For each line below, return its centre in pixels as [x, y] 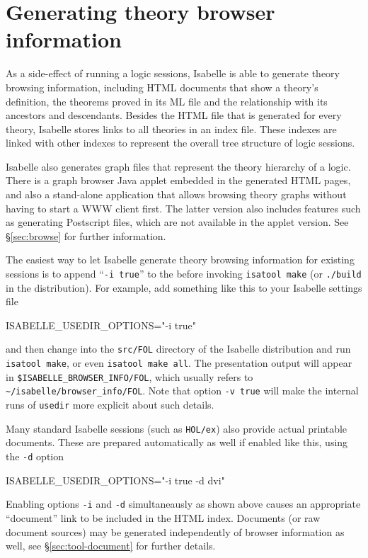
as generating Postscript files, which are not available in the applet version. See [177, 222]
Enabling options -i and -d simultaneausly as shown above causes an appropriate [183, 504]
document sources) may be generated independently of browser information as [175, 531]
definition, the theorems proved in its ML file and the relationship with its [167, 101]
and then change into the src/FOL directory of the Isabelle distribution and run [178, 349]
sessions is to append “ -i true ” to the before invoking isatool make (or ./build [184, 274]
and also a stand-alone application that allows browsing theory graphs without [176, 194]
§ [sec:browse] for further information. [86, 235]
